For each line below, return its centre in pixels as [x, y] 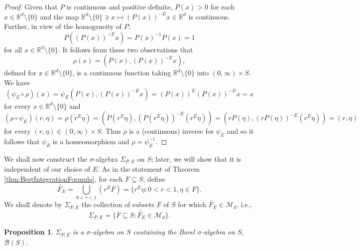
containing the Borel [164, 232]
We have [17, 82]
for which [192, 204]
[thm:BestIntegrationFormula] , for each [63, 178]
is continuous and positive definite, [120, 6]
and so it [240, 131]
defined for [20, 73]
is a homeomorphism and [91, 141]
